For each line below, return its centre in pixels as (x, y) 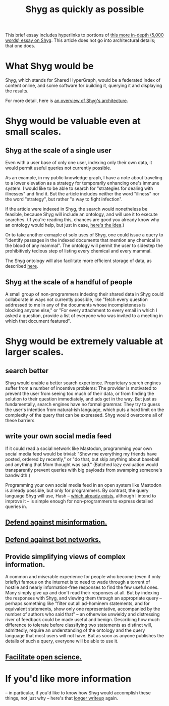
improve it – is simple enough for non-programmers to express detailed (79, 501)
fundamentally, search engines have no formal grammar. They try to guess (83, 404)
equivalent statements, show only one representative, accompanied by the (83, 609)
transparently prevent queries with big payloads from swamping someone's (84, 470)
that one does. (20, 46)
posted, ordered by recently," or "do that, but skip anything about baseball (82, 459)
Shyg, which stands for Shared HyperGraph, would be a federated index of (83, 80)
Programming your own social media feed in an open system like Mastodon (83, 485)
